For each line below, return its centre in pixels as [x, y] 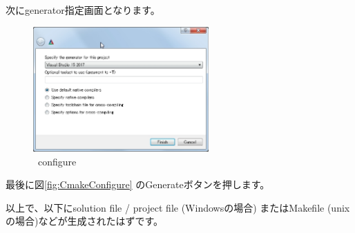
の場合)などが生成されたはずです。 [85, 221]
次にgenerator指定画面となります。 [83, 10]
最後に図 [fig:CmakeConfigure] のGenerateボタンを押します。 [138, 184]
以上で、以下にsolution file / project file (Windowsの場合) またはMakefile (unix [178, 207]
